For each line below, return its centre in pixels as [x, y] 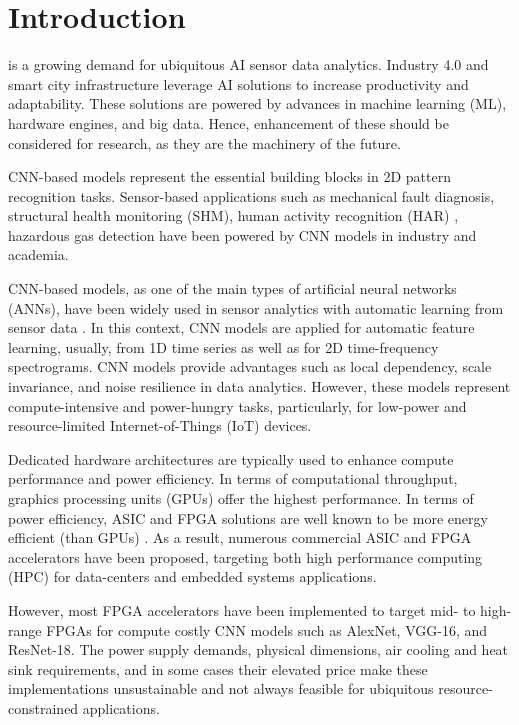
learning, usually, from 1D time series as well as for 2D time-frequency [223, 346]
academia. [38, 254]
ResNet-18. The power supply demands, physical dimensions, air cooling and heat [258, 649]
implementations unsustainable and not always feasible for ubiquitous [221, 688]
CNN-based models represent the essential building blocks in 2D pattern [229, 176]
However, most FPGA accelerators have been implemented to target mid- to [242, 609]
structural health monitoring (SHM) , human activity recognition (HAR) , [233, 215]
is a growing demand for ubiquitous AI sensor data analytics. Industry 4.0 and [248, 64]
